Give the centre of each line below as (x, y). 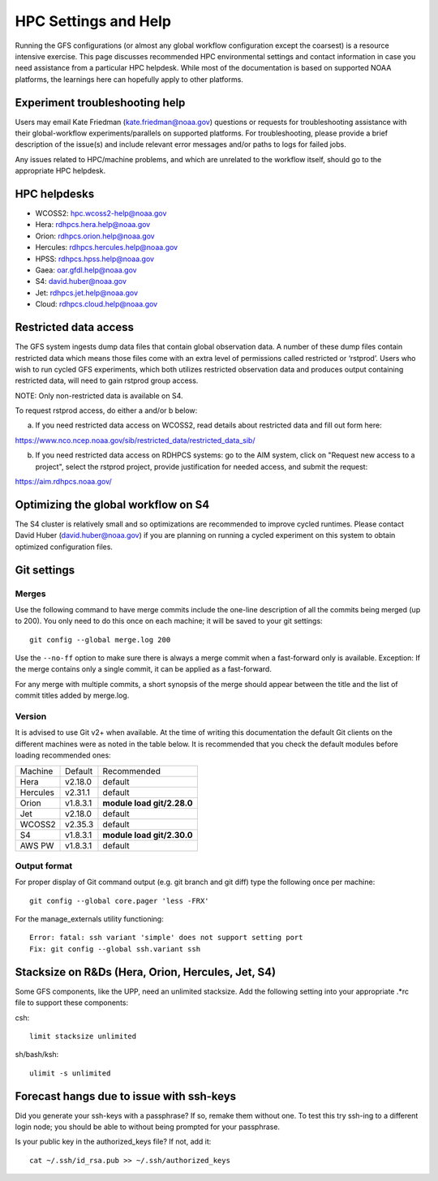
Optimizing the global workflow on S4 (112, 504)
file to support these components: (72, 1003)
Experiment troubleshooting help (100, 103)
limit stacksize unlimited (83, 1036)
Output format (44, 865)
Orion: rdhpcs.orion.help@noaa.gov (95, 236)
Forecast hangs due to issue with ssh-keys (126, 1096)
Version (31, 716)
